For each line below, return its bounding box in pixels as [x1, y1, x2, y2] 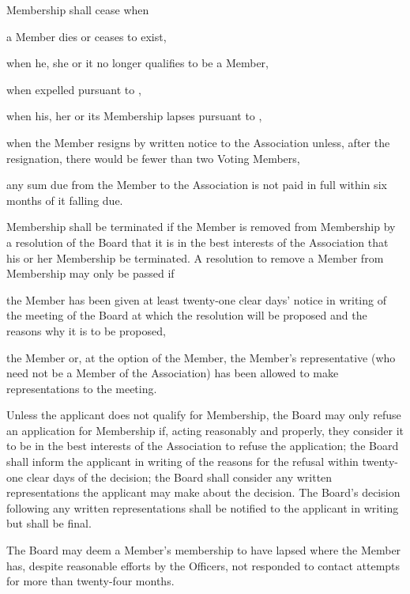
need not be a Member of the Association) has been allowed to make [6, 365, 339, 381]
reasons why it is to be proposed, [6, 322, 166, 339]
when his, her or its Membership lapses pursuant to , [6, 108, 262, 124]
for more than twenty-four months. [6, 573, 175, 589]
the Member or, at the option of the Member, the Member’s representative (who [6, 349, 396, 365]
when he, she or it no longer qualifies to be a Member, [6, 55, 269, 71]
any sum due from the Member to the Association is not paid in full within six [6, 176, 387, 193]
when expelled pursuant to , [6, 81, 141, 97]
